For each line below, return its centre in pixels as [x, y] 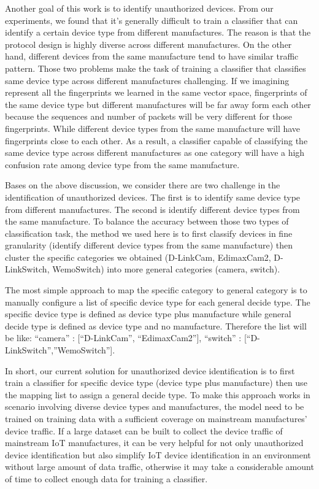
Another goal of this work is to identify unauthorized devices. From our [139, 8]
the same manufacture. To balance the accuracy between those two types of [147, 221]
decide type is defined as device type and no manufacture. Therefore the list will [156, 325]
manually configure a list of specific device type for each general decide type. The [158, 302]
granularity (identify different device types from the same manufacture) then [149, 245]
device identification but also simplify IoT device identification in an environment [158, 454]
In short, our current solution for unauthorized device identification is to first [150, 370]
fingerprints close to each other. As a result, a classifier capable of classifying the [156, 140]
